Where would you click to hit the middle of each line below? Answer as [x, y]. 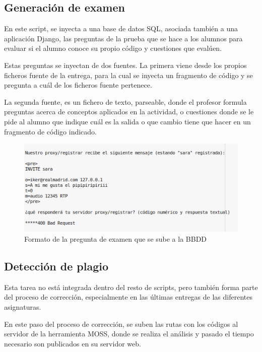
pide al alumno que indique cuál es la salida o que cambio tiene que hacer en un [127, 121]
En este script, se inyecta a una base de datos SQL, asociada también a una [121, 28]
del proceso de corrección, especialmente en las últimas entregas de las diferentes [128, 297]
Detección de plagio [56, 266]
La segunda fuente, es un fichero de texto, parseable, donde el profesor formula [125, 101]
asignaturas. [23, 306]
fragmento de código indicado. [51, 131]
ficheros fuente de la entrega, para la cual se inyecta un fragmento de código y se [128, 75]
